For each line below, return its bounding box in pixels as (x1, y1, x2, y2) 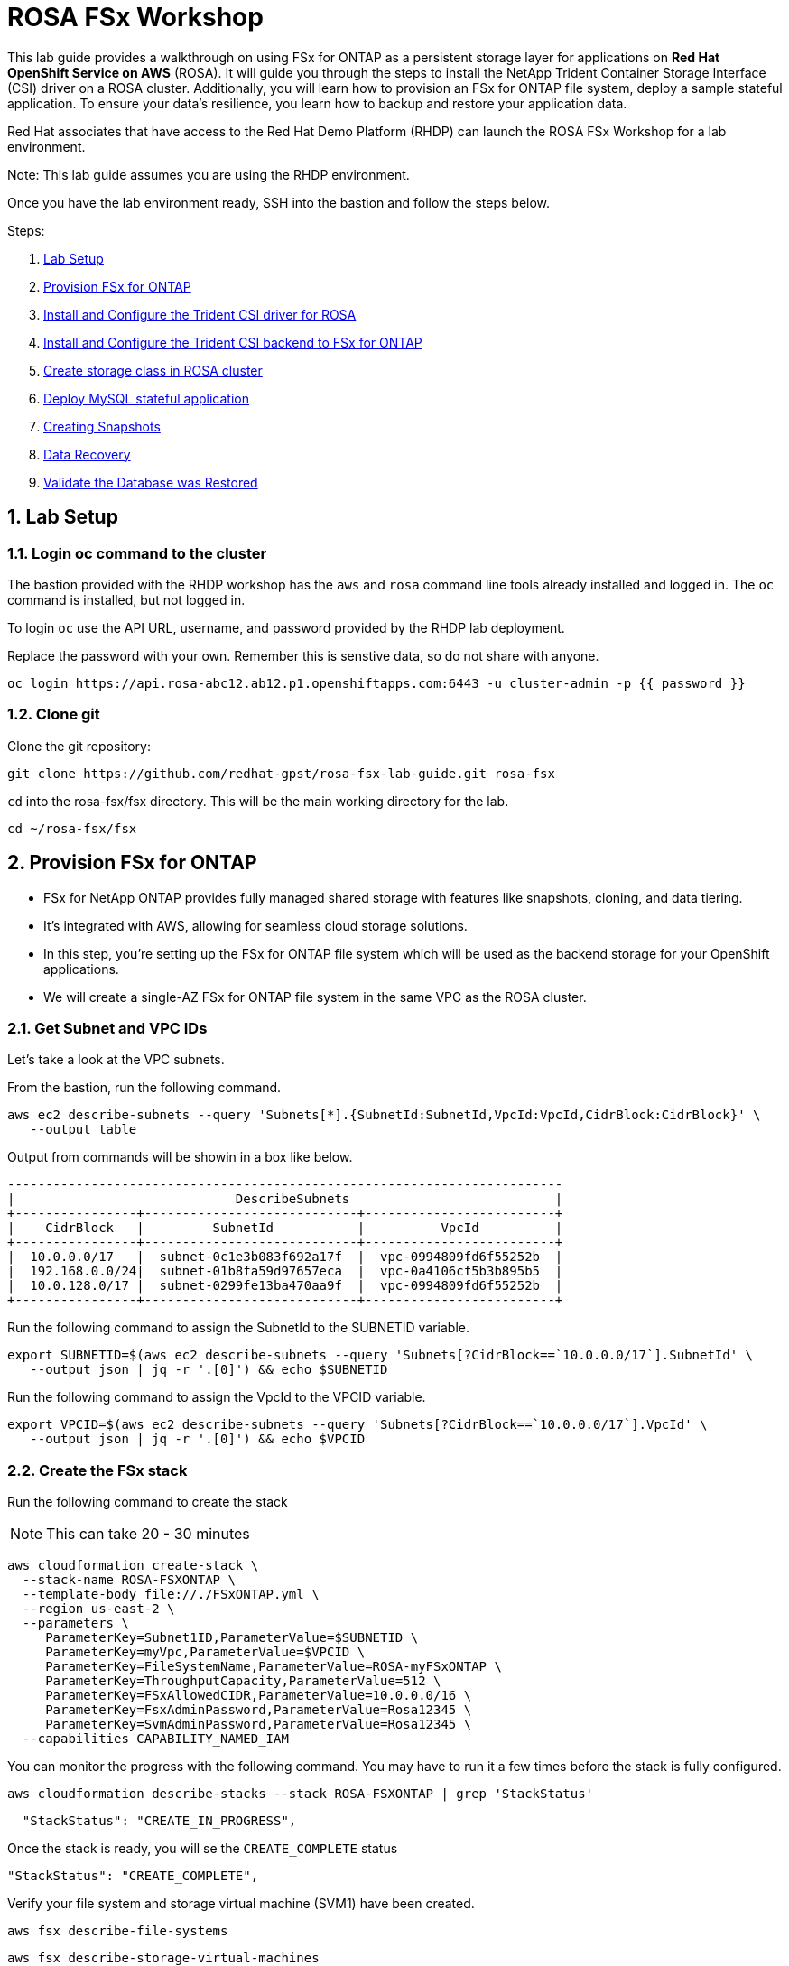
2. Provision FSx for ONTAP (7, 851, 257, 875)
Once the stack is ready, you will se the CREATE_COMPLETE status (7, 1841, 398, 1857)
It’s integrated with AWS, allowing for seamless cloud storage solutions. (43, 917, 468, 933)
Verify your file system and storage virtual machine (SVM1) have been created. (7, 1896, 475, 1912)
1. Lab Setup (7, 505, 118, 529)
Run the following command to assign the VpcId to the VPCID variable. (7, 1389, 426, 1405)
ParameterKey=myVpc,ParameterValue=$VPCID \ (45, 1645, 366, 1660)
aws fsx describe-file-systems (7, 1924, 228, 1939)
